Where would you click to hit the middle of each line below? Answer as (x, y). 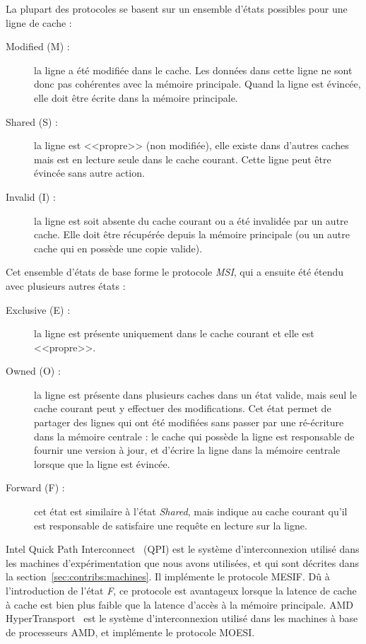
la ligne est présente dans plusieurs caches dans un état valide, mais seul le (195, 394)
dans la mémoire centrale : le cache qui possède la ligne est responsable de (194, 436)
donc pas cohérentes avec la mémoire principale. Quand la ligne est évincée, (197, 84)
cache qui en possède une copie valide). (118, 248)
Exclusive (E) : (38, 309)
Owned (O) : (33, 371)
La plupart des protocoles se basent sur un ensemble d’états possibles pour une (177, 8)
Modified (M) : (38, 46)
